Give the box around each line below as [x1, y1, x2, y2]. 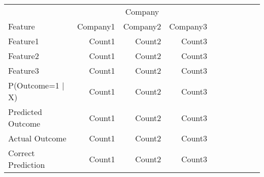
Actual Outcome [8, 132, 67, 144]
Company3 [169, 20, 207, 32]
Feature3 [8, 65, 39, 76]
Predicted [8, 106, 42, 117]
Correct [8, 147, 35, 159]
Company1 [77, 20, 115, 32]
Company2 [123, 20, 161, 32]
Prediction [8, 159, 45, 170]
